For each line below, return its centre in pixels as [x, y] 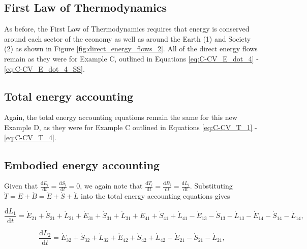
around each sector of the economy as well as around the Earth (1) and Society [128, 38]
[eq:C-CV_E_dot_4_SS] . [44, 68]
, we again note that [111, 186]
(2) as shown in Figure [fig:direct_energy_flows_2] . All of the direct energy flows [131, 49]
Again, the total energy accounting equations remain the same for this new [121, 117]
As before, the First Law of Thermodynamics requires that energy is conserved [127, 29]
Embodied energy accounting [82, 164]
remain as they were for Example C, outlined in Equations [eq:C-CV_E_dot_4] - [131, 58]
